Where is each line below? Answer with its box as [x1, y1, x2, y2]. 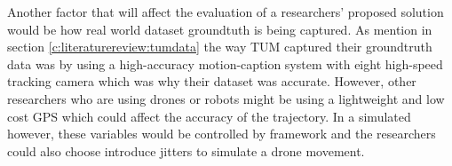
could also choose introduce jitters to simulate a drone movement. [7, 141, 365, 160]
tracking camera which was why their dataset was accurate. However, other [7, 72, 416, 91]
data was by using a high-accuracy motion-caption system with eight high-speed [7, 54, 443, 73]
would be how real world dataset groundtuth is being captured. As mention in [7, 20, 432, 38]
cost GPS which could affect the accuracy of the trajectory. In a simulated [7, 107, 411, 125]
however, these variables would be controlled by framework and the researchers [7, 124, 436, 143]
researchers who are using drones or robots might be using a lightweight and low [7, 89, 445, 107]
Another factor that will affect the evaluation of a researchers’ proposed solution [7, 3, 444, 20]
